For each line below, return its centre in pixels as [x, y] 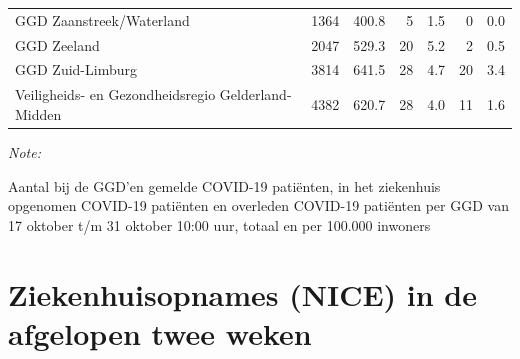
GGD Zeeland [57, 44]
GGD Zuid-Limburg [76, 69]
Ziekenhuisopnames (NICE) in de [243, 293]
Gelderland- [255, 94]
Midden [38, 113]
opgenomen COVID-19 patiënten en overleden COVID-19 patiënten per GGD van [258, 205]
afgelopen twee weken [160, 332]
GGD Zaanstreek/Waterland [102, 19]
